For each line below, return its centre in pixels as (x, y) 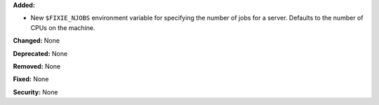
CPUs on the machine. (63, 27)
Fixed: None (31, 79)
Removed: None (37, 66)
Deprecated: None (40, 53)
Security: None (35, 92)
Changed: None (36, 41)
